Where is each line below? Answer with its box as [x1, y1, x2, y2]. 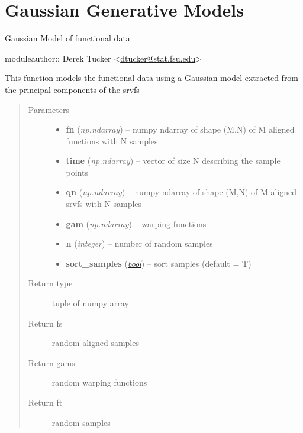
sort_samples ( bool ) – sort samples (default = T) [66, 257, 252, 269]
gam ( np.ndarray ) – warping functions [66, 217, 207, 230]
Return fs [28, 316, 63, 329]
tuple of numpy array [51, 297, 129, 309]
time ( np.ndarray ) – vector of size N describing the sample [66, 154, 281, 167]
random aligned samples [51, 337, 139, 349]
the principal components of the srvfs [5, 83, 140, 95]
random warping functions [51, 376, 147, 389]
